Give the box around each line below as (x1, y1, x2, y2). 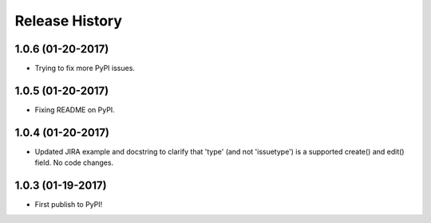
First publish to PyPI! (34, 200, 103, 209)
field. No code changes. (34, 158, 114, 167)
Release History (14, 12, 123, 29)
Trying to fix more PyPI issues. (34, 64, 136, 73)
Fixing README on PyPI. (34, 104, 115, 115)
